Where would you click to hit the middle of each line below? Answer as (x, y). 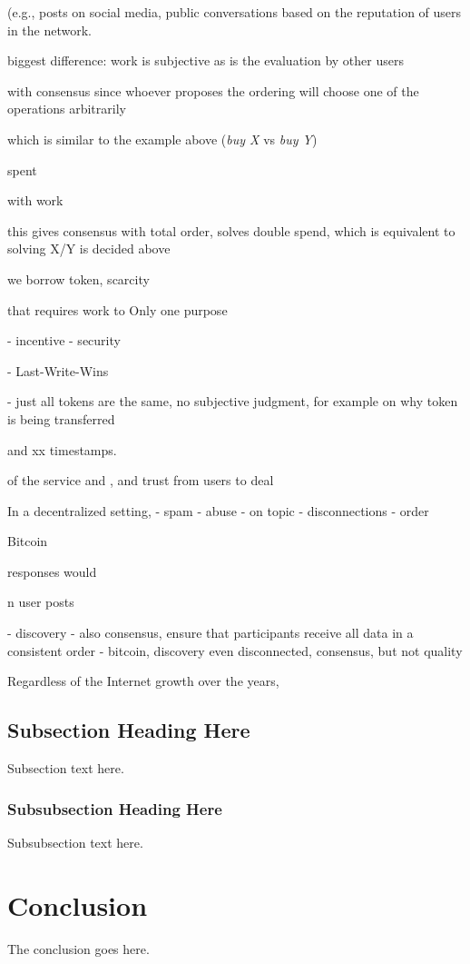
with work (35, 200)
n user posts (41, 602)
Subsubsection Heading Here (115, 808)
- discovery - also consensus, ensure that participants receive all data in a (211, 633)
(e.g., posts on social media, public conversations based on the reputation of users (235, 12)
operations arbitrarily (67, 109)
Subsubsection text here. (75, 842)
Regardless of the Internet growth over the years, (143, 681)
